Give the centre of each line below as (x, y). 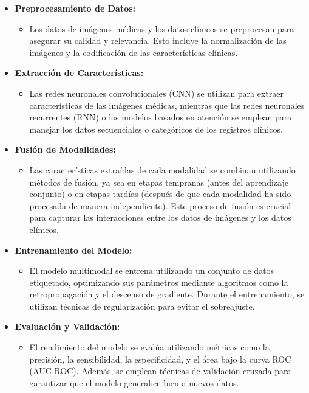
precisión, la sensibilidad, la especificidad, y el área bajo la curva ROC (160, 359)
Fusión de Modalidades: (65, 149)
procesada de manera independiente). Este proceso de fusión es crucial (160, 205)
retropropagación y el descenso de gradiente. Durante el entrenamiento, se (167, 294)
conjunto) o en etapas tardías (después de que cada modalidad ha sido (160, 194)
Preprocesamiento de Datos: (75, 8)
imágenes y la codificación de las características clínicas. (134, 52)
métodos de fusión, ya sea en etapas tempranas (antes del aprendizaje (159, 182)
